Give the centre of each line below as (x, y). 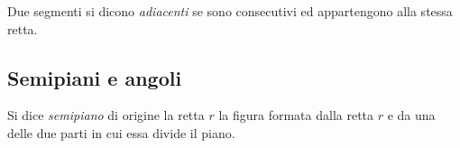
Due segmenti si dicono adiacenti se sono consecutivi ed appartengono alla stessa (230, 11)
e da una (411, 115)
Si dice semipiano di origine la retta (106, 115)
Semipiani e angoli (95, 77)
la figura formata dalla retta (296, 115)
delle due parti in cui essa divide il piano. (121, 132)
